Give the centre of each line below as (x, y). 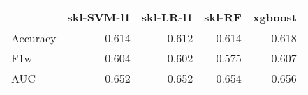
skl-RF (223, 17)
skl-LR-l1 (167, 17)
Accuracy (34, 38)
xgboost (274, 17)
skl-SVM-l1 (99, 17)
